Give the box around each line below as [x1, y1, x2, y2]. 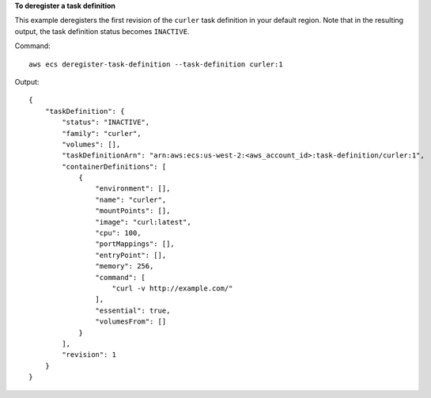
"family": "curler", [62, 129, 142, 138]
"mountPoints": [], [95, 207, 171, 215]
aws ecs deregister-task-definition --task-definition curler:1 [28, 59, 284, 69]
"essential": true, [95, 305, 171, 315]
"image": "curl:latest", [95, 218, 191, 226]
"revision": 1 [62, 351, 117, 359]
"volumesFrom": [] [95, 317, 167, 326]
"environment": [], [95, 184, 171, 193]
